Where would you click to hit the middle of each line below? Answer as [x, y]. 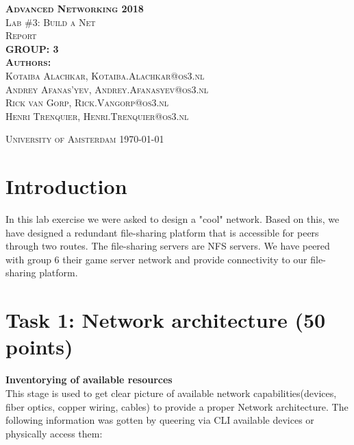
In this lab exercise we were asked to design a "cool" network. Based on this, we [173, 219]
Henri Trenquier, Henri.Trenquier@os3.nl [97, 116]
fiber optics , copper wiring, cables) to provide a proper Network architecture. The [177, 406]
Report [21, 35]
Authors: [28, 62]
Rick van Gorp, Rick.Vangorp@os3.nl [87, 103]
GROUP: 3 [32, 48]
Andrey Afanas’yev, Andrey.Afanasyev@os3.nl [107, 89]
